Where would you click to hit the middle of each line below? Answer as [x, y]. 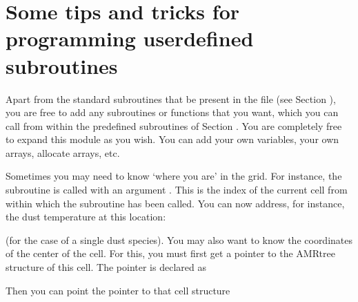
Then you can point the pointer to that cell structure [118, 290]
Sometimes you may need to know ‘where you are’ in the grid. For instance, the [174, 176]
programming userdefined [130, 38]
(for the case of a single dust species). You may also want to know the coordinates [179, 239]
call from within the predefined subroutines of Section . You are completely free [174, 125]
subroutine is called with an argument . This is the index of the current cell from [177, 190]
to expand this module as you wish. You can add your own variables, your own [172, 139]
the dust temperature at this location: [86, 217]
